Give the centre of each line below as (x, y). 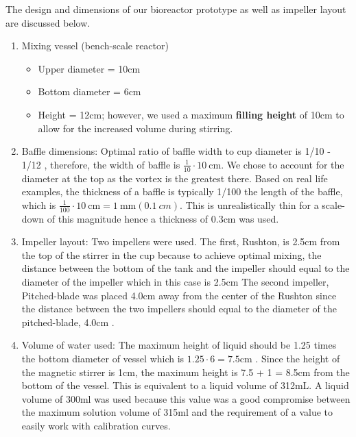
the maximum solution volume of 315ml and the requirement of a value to (177, 412)
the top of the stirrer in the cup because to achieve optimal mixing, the (171, 254)
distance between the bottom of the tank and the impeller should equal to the (186, 268)
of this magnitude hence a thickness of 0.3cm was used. (163, 218)
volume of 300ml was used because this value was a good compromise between (186, 398)
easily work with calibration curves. (96, 425)
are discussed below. (48, 22)
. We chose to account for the (283, 164)
